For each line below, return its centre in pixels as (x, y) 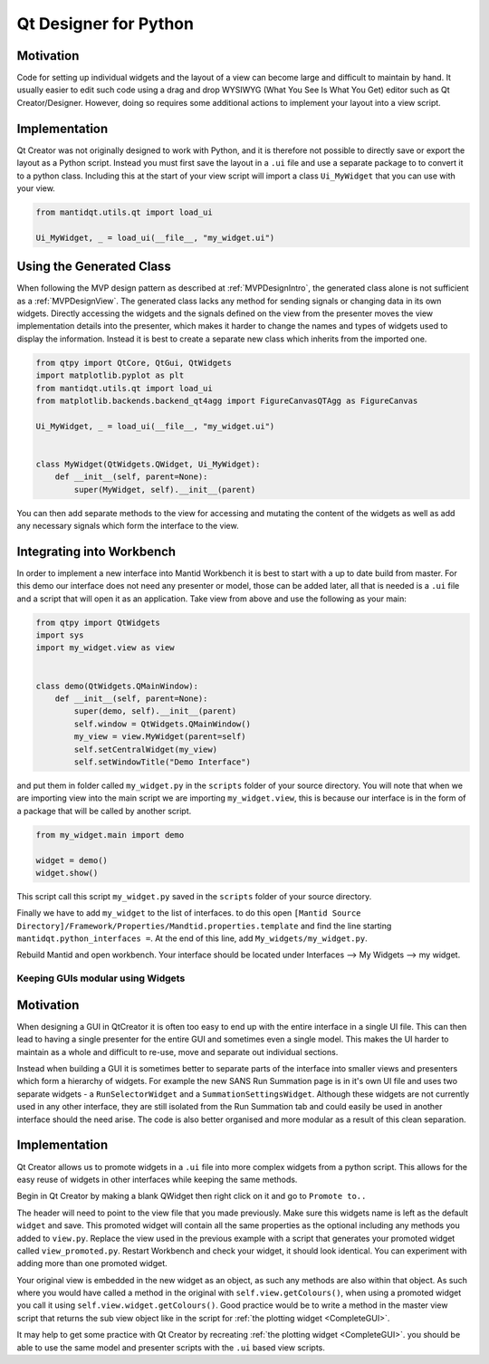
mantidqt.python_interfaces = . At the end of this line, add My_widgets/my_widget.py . (192, 938)
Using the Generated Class (94, 267)
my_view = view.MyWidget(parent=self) (160, 737)
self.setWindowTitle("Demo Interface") (162, 762)
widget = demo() (72, 860)
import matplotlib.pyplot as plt (110, 375)
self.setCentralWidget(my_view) (145, 749)
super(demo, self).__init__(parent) (155, 711)
